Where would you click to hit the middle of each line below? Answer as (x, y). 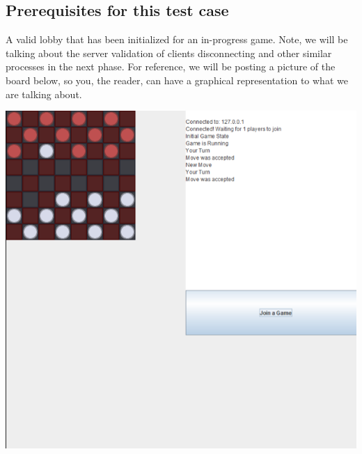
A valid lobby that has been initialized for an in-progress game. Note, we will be (177, 39)
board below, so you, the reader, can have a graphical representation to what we (177, 80)
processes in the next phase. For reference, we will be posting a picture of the (171, 66)
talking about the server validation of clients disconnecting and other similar (169, 53)
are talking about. (44, 94)
